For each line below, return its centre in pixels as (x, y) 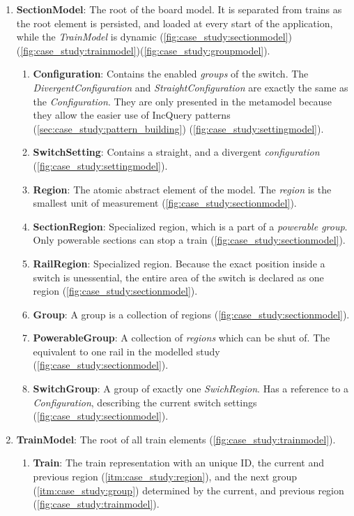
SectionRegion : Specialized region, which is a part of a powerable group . (190, 226)
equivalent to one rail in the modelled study (126, 351)
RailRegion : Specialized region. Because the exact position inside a (179, 263)
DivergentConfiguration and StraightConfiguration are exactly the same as (191, 87)
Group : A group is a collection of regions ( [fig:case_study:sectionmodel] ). (191, 314)
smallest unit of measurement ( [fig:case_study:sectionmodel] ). (165, 203)
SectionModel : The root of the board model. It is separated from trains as (179, 9)
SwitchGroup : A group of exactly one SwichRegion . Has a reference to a (191, 389)
